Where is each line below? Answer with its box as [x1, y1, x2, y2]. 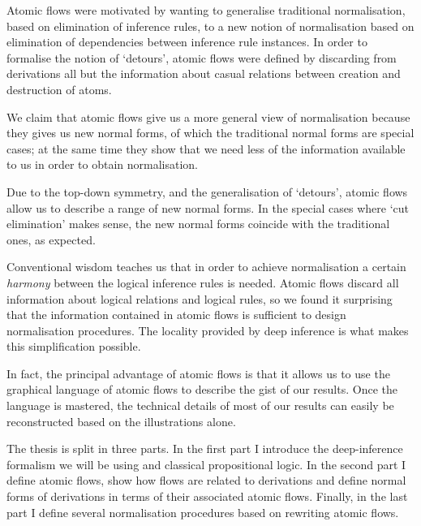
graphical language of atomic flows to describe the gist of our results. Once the [6, 381, 397, 398]
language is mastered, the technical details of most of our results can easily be [6, 397, 394, 414]
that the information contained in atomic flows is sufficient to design [6, 306, 346, 323]
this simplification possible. [6, 338, 141, 355]
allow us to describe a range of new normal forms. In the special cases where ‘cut [6, 199, 410, 216]
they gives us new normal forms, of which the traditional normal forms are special [6, 124, 415, 141]
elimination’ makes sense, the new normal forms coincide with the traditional [6, 215, 390, 232]
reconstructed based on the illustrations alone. [6, 412, 236, 429]
